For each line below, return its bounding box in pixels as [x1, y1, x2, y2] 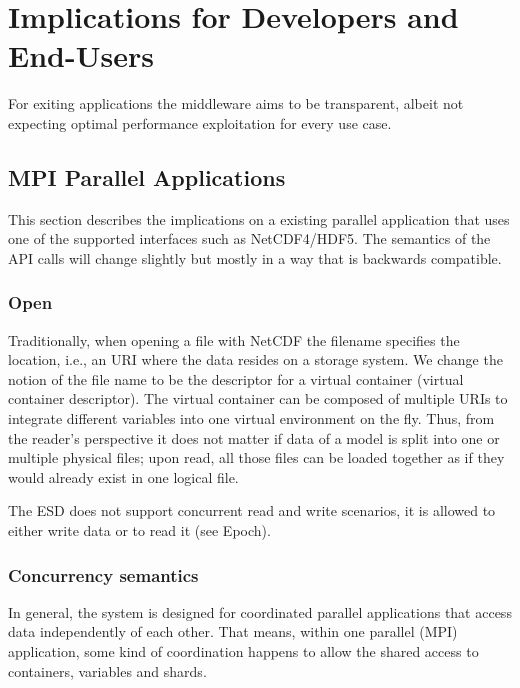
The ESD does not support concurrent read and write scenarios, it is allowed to [8, 500, 496, 521]
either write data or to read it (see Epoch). [8, 520, 271, 541]
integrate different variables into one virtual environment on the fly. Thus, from [8, 408, 495, 429]
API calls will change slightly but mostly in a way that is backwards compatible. [8, 247, 502, 268]
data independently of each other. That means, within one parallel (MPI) [8, 621, 458, 642]
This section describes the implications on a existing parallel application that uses [8, 208, 510, 229]
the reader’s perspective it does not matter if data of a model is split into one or [8, 427, 500, 448]
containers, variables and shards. [8, 660, 207, 681]
